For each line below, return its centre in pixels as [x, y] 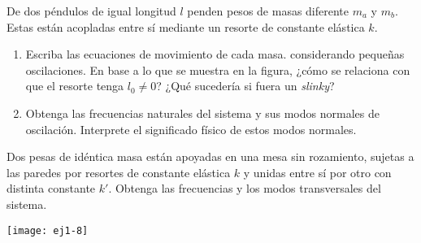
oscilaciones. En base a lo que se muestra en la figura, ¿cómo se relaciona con [218, 69]
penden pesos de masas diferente [268, 11]
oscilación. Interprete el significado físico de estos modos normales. [191, 129]
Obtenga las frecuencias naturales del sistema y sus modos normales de [202, 113]
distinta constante [51, 188]
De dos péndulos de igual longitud [91, 11]
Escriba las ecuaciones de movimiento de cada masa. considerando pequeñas [215, 54]
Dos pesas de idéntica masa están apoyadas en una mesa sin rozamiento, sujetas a [210, 156]
